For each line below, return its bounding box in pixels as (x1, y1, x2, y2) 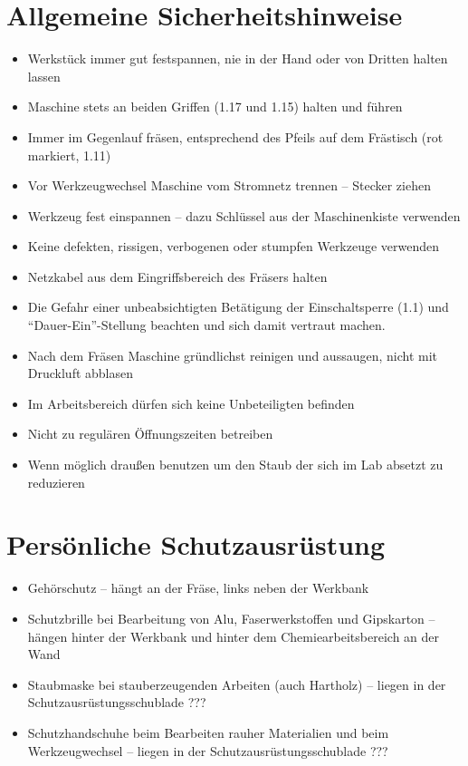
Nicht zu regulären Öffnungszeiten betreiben (27, 424, 273, 443)
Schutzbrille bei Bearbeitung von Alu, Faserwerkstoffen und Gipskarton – (27, 608, 435, 627)
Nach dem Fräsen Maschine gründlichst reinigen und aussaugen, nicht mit (27, 345, 438, 364)
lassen (27, 66, 61, 85)
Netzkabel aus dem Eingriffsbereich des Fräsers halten (27, 267, 328, 286)
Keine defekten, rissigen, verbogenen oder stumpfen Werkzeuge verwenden (27, 237, 440, 256)
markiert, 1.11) (27, 145, 111, 164)
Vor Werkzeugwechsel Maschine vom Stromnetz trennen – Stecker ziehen (27, 176, 431, 195)
